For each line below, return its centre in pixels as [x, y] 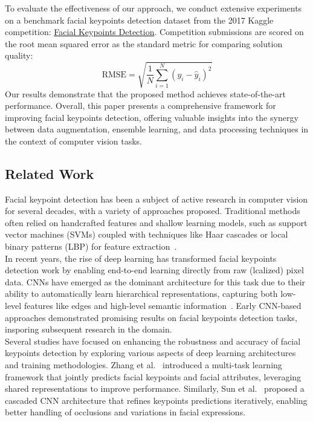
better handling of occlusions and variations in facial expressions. [125, 412]
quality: [19, 55]
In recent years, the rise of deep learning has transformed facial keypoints [141, 258]
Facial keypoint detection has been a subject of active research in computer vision [156, 199]
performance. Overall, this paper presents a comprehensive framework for [140, 105]
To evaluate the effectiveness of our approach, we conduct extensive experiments [153, 8]
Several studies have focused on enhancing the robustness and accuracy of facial [153, 341]
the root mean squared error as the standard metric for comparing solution [144, 43]
